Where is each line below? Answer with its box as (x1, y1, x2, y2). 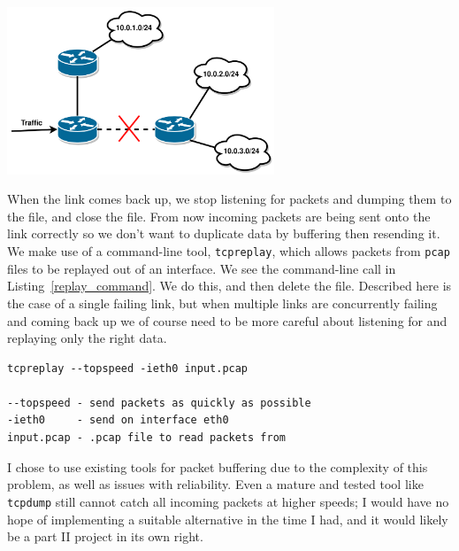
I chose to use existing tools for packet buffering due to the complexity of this (7, 457, 428, 476)
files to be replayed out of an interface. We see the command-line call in (7, 259, 396, 277)
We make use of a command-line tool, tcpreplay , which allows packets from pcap (7, 242, 450, 260)
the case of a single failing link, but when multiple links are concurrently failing (7, 293, 438, 312)
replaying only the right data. (7, 329, 167, 347)
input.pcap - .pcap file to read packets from (7, 431, 286, 445)
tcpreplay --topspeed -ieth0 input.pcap (7, 361, 249, 375)
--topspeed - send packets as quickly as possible (7, 396, 311, 409)
